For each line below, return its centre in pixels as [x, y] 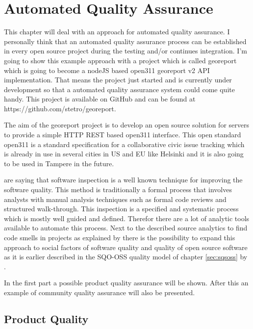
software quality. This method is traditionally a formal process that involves [118, 190]
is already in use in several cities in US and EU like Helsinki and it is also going [124, 154]
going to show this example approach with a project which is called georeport [120, 60]
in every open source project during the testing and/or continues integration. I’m [126, 51]
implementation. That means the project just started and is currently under [118, 80]
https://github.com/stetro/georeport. [60, 108]
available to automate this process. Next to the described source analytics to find [126, 228]
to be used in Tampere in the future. [59, 163]
